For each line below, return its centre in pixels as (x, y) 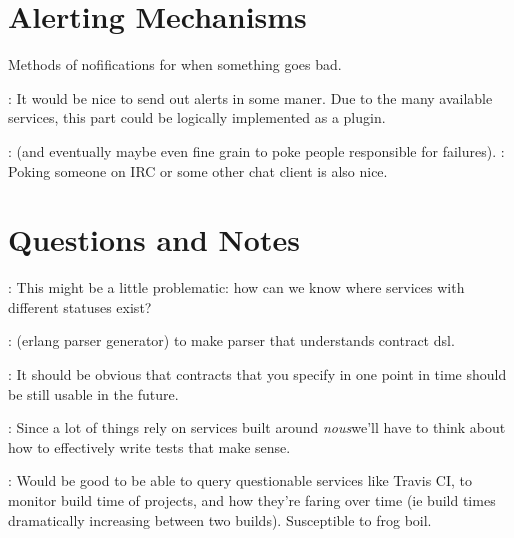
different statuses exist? (80, 306)
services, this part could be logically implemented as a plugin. (197, 117)
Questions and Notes (154, 239)
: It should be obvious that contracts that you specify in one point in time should (257, 374)
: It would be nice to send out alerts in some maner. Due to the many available (250, 97)
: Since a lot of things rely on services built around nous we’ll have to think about (257, 427)
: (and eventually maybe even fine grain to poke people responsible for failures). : (256, 150)
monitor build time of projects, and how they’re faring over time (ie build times (252, 499)
